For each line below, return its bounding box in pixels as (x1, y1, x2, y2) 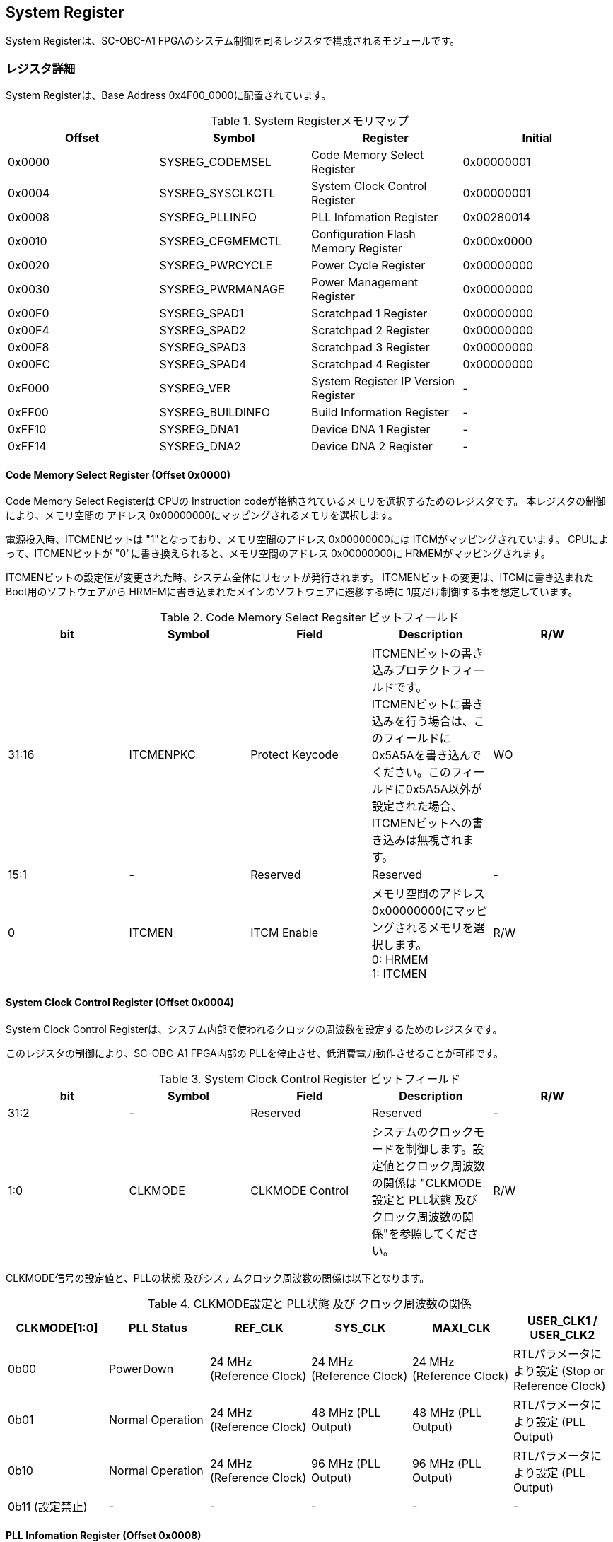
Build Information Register (311, 405, 449, 420)
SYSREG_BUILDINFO (159, 405, 270, 420)
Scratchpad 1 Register (311, 306, 428, 321)
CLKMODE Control (250, 1183, 349, 1198)
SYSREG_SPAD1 (159, 306, 244, 321)
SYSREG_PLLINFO (159, 210, 257, 225)
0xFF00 (8, 405, 49, 420)
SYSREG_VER (159, 381, 230, 396)
